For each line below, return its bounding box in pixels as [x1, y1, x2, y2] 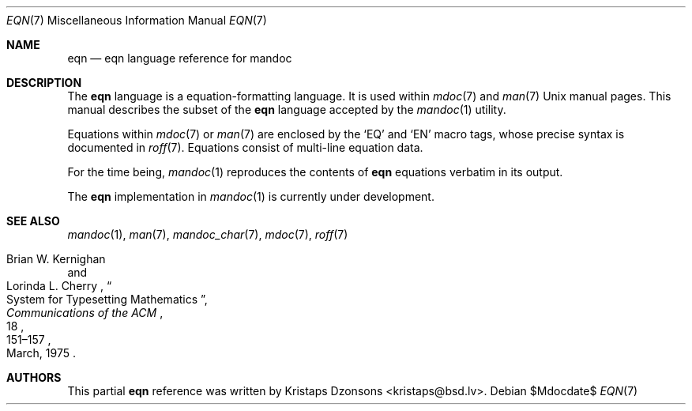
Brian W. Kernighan [6, 252, 106, 266]
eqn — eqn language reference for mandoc [67, 51, 292, 65]
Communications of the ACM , [6, 306, 164, 319]
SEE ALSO [6, 214, 60, 228]
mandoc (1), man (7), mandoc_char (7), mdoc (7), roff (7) [67, 228, 348, 241]
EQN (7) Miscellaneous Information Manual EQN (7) [6, 13, 267, 27]
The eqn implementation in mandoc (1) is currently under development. [67, 190, 434, 203]
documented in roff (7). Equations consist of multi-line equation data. [67, 141, 423, 154]
